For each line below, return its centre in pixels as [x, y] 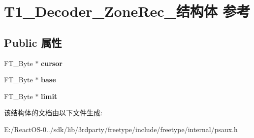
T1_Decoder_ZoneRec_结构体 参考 [127, 11]
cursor [52, 63]
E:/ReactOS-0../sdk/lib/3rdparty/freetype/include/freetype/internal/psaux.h [121, 129]
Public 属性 [33, 42]
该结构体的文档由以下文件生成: [53, 113]
